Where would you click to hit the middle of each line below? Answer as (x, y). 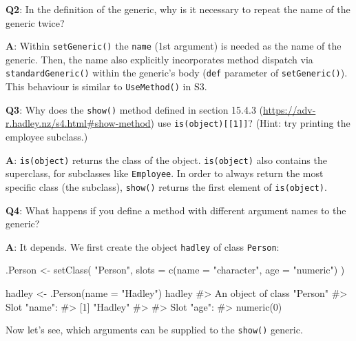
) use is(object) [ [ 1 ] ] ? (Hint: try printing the (250, 123)
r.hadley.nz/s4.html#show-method (78, 123)
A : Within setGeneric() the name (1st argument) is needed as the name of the (174, 46)
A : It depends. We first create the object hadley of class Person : (143, 246)
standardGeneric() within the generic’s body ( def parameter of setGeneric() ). (177, 73)
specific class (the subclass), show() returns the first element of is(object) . (166, 186)
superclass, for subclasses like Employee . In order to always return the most (165, 173)
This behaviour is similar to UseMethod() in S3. (106, 86)
